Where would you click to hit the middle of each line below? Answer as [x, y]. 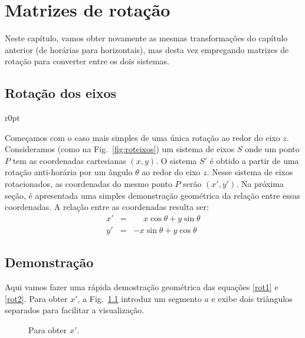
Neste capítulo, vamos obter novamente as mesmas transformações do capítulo [146, 38]
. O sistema [176, 160]
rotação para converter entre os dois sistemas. [87, 61]
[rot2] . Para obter [36, 298]
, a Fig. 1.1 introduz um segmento [140, 298]
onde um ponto [272, 149]
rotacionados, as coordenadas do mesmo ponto [88, 184]
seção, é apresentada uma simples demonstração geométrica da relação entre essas [152, 195]
